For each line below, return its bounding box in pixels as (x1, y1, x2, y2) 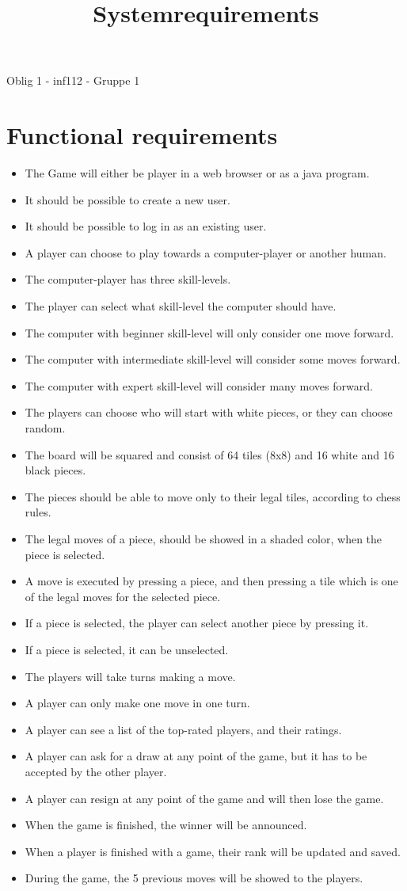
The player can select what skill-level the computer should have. (25, 298, 337, 314)
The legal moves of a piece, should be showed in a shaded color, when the (25, 531, 382, 546)
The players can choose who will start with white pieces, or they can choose (25, 404, 393, 421)
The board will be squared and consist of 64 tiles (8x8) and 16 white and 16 (25, 446, 394, 463)
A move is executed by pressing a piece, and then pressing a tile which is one (25, 573, 398, 589)
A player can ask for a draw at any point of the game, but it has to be (25, 748, 367, 764)
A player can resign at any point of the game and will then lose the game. (25, 790, 384, 806)
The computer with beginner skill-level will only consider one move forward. (25, 324, 394, 341)
